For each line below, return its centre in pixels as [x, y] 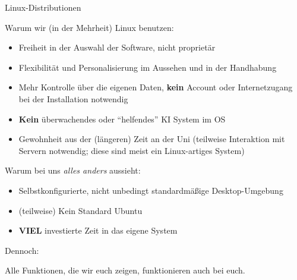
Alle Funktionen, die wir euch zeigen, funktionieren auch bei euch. [125, 270]
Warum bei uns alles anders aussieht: [73, 170]
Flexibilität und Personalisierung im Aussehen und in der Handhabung [148, 67]
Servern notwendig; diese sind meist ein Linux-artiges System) [132, 150]
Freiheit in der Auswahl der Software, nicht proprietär [117, 47]
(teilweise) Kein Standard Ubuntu [80, 210]
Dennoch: [22, 250]
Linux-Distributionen [43, 7]
